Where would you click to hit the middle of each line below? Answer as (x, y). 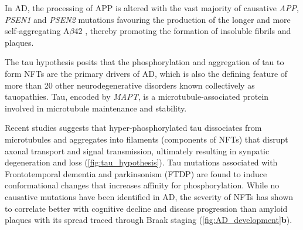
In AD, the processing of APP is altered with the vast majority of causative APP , (152, 8)
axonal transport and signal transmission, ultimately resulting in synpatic (137, 150)
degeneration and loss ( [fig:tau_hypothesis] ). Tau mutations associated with (141, 162)
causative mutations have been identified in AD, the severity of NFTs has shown (149, 196)
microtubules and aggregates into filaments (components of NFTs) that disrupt (147, 139)
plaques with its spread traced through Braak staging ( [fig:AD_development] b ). (149, 220)
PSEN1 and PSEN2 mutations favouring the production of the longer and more (148, 19)
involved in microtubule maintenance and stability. (96, 108)
